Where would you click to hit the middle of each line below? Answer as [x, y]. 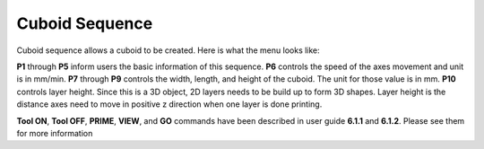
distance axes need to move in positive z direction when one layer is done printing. [169, 104]
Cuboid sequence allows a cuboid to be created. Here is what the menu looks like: [168, 50]
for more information [55, 133]
